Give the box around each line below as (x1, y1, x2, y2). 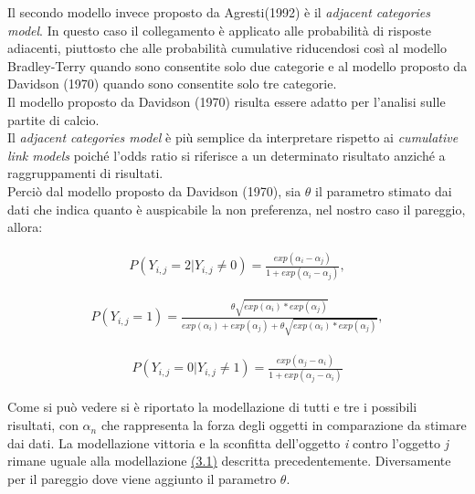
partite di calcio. (7, 110, 100, 129)
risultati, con (7, 415, 79, 435)
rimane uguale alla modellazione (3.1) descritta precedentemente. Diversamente (7, 451, 451, 470)
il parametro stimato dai (315, 181, 452, 200)
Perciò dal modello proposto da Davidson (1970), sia (7, 181, 301, 200)
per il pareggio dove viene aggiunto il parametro (7, 468, 277, 488)
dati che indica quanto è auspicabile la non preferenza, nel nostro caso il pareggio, (7, 199, 466, 218)
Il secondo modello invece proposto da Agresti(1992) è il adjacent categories (7, 3, 431, 21)
